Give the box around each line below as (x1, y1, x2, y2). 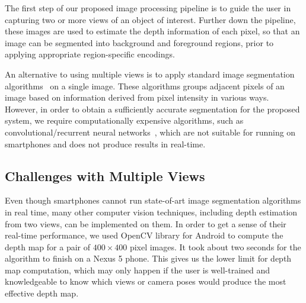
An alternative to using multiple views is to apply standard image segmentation (5, 67, 295, 80)
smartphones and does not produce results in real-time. (5, 137, 206, 150)
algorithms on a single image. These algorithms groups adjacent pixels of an (5, 79, 285, 92)
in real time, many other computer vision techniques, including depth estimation (5, 205, 298, 218)
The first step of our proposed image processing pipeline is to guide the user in (5, 2, 291, 14)
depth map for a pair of (5, 240, 90, 253)
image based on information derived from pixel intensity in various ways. (5, 91, 269, 104)
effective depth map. (5, 287, 79, 299)
